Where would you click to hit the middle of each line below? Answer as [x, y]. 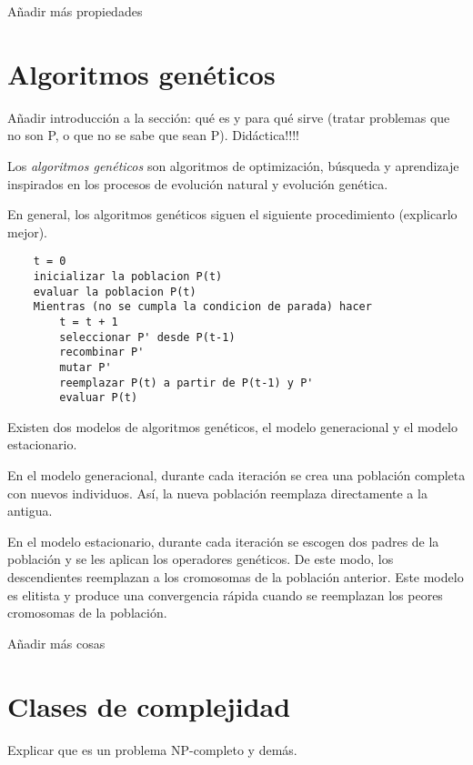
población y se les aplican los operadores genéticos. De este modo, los [201, 559]
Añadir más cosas [56, 643]
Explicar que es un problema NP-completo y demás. [152, 749]
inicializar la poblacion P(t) [128, 276]
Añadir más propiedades [75, 11]
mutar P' [86, 367]
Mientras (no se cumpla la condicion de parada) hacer [202, 307]
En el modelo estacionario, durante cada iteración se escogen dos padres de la [223, 541]
